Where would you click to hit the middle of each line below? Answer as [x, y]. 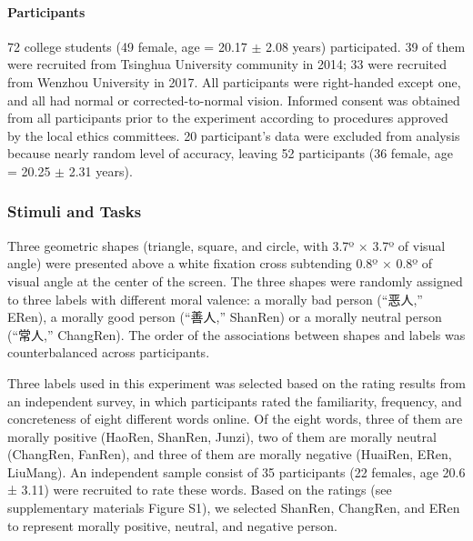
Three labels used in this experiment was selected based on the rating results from [236, 382]
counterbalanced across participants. [109, 352]
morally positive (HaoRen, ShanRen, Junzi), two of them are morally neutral [222, 436]
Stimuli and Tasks [75, 211]
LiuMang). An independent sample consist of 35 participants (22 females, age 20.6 [236, 471]
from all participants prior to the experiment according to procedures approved [228, 118]
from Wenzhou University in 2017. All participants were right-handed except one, [234, 81]
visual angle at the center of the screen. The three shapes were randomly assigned [235, 281]
